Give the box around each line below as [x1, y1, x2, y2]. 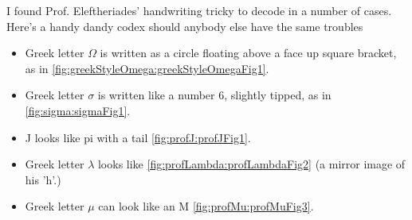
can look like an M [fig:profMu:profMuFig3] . [98, 198, 314, 214]
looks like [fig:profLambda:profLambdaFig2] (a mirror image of [97, 156, 406, 172]
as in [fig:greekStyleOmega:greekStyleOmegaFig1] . [25, 60, 269, 76]
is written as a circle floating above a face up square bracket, [100, 44, 397, 61]
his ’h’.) [25, 171, 61, 187]
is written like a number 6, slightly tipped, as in [97, 87, 332, 103]
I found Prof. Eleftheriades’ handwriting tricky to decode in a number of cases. [6, 2, 392, 18]
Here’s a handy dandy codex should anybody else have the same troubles [6, 17, 363, 34]
